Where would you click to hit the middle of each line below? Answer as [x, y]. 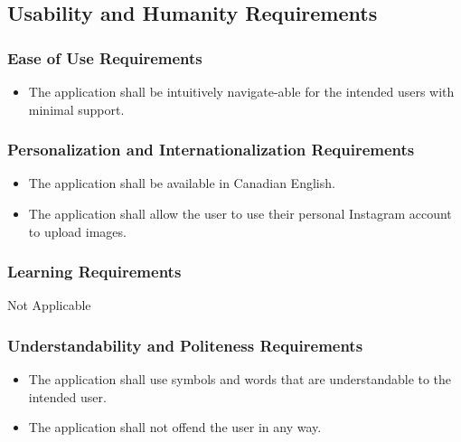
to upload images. [77, 231]
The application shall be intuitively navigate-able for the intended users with [241, 91]
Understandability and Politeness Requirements [185, 345]
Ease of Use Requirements [105, 57]
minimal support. [76, 109]
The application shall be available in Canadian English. [182, 183]
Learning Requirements [94, 272]
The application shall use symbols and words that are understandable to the [240, 379]
